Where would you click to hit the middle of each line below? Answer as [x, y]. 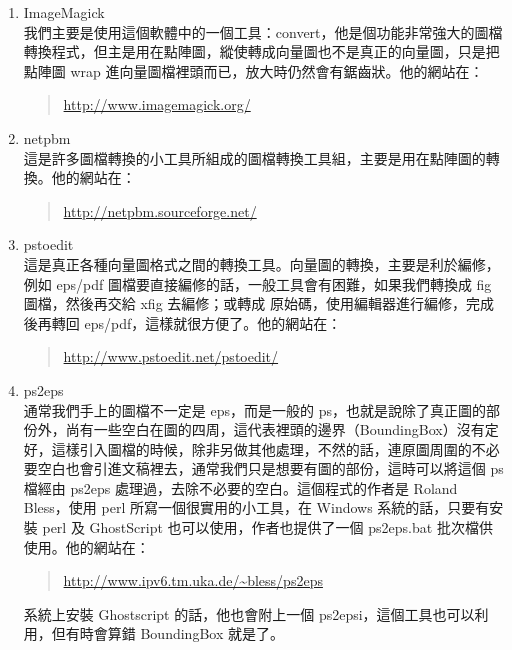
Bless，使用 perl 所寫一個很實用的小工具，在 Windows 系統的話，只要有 [256, 507]
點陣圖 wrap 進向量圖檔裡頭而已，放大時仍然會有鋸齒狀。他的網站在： [253, 70]
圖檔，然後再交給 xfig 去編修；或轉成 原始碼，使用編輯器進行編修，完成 [258, 303]
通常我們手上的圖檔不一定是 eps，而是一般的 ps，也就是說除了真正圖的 [254, 409]
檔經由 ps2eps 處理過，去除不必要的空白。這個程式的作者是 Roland [240, 487]
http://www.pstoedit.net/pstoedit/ [171, 356]
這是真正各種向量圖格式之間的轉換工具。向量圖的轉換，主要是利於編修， [261, 263]
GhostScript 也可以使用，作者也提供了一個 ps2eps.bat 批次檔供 [291, 527]
